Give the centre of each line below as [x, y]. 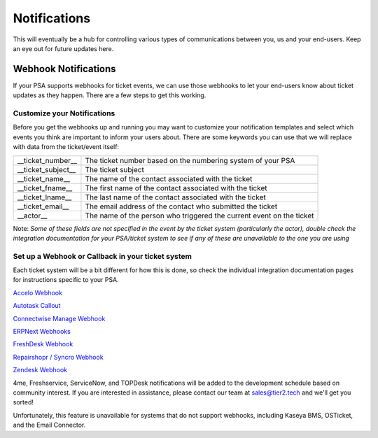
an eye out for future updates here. [63, 48]
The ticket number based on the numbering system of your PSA [190, 160]
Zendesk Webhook [40, 370]
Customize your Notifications [64, 113]
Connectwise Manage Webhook [59, 318]
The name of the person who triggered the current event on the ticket [199, 216]
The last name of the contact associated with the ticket [175, 197]
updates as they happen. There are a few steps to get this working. [110, 95]
